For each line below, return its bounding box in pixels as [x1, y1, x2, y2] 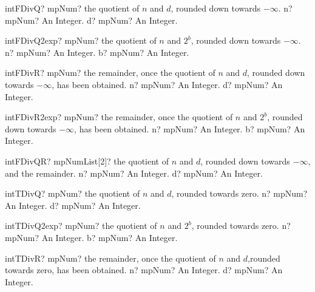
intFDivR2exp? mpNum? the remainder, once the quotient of [5, 110, 233, 123]
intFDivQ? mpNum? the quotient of [5, 2, 140, 14]
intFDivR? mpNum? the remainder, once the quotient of [5, 66, 215, 79]
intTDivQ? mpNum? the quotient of [5, 187, 140, 200]
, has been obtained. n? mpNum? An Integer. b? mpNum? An [74, 122, 305, 135]
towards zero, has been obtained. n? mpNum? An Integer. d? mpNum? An [5, 263, 283, 276]
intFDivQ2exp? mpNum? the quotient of [5, 34, 157, 47]
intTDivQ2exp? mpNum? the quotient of [5, 219, 157, 232]
